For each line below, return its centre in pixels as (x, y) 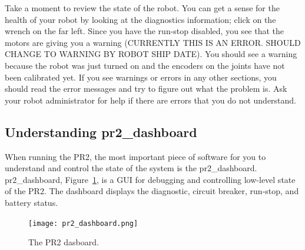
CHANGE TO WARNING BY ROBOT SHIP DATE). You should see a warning (151, 54)
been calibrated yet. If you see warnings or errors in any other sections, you (141, 77)
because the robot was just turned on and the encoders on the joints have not (145, 65)
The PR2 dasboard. (64, 242)
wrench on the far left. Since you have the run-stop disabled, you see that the (145, 31)
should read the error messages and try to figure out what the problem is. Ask (146, 89)
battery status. (32, 202)
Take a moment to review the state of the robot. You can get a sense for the (142, 8)
